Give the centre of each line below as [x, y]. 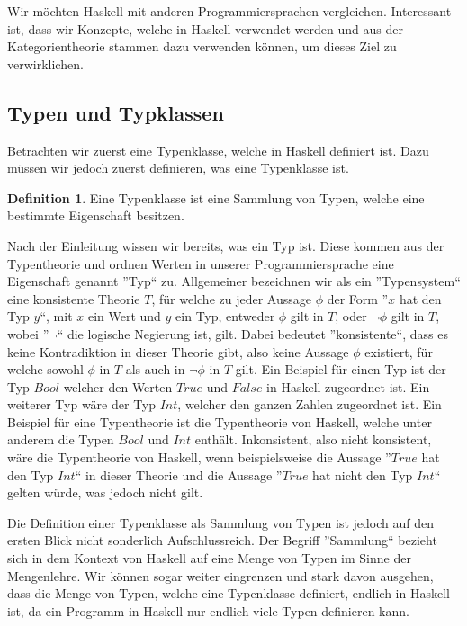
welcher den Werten [118, 386]
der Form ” [358, 298]
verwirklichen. [45, 63]
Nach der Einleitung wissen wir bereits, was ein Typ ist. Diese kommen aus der [226, 245]
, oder [351, 316]
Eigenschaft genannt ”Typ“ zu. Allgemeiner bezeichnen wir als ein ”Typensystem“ [234, 281]
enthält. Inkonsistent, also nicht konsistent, [313, 439]
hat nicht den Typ [363, 474]
